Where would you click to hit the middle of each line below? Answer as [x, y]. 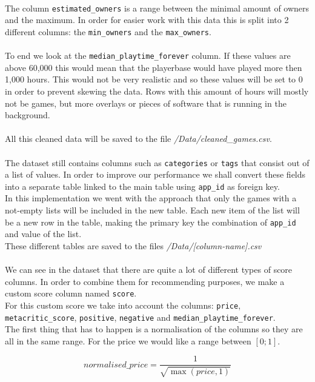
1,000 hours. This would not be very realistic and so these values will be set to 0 [154, 79]
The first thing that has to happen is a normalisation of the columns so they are [154, 329]
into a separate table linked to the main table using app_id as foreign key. [142, 186]
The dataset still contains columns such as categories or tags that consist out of [157, 162]
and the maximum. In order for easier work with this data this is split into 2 [147, 20]
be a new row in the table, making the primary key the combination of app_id [151, 222]
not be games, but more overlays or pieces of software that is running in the [146, 103]
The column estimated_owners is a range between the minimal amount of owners [157, 8]
